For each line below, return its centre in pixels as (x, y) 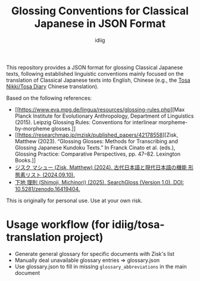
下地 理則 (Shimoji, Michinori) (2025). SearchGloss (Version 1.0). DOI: (99, 182)
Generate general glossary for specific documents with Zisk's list (94, 254)
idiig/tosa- (138, 225)
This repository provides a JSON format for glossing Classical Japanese (95, 67)
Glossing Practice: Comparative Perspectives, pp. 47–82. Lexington (97, 154)
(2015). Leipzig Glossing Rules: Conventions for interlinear (86, 122)
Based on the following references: (49, 98)
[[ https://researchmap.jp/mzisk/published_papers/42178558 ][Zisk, (96, 135)
